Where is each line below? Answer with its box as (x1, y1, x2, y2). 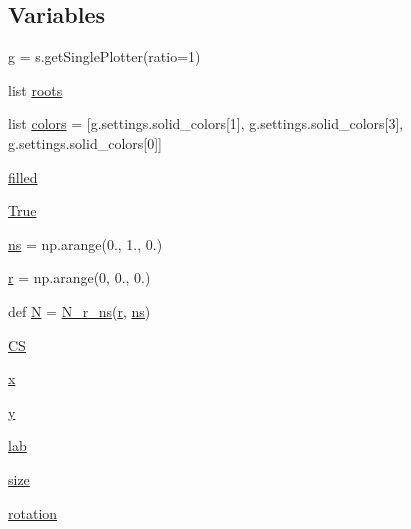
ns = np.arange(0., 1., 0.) (8, 233, 163, 254)
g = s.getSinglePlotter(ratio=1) (8, 46, 201, 67)
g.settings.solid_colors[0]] (8, 132, 162, 153)
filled (8, 166, 38, 187)
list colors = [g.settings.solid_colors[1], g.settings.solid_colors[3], (8, 113, 404, 134)
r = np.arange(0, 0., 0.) (8, 267, 151, 288)
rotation (8, 502, 58, 523)
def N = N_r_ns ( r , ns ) (8, 300, 151, 321)
